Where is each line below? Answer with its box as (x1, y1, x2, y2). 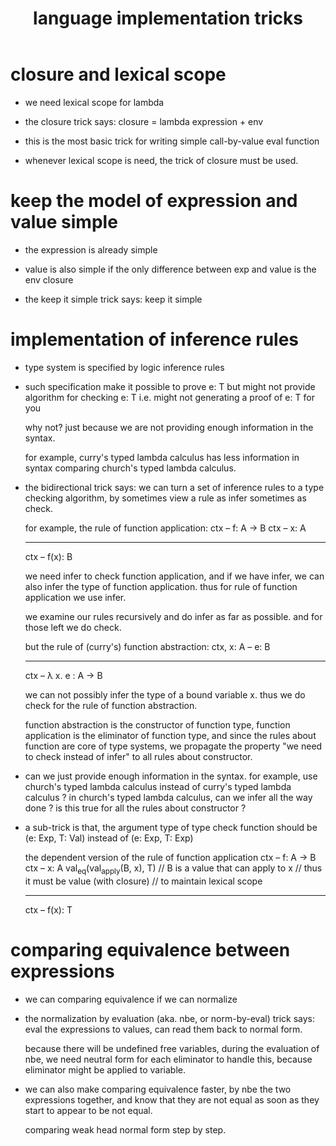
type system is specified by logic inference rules (24, 361, 225, 373)
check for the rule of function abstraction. (24, 699, 198, 711)
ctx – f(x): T (24, 903, 73, 916)
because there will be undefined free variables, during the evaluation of (24, 1042, 320, 1054)
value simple (10, 211, 118, 234)
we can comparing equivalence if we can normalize (24, 993, 238, 1005)
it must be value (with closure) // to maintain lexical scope (24, 875, 263, 887)
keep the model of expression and (10, 190, 298, 212)
